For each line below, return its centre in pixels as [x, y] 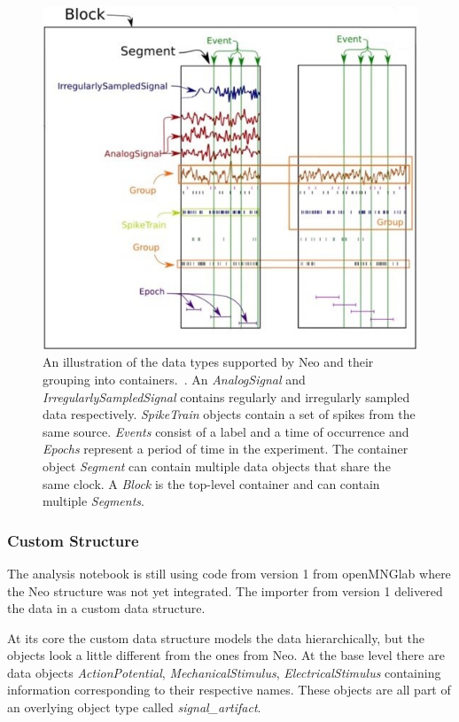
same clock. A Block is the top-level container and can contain [211, 483]
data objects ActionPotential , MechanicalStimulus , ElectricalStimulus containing [224, 672]
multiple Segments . [93, 501]
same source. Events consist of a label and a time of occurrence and [226, 431]
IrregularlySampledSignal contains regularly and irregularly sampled [226, 396]
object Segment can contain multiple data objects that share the [217, 466]
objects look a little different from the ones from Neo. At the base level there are [226, 655]
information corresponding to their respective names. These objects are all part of [229, 690]
